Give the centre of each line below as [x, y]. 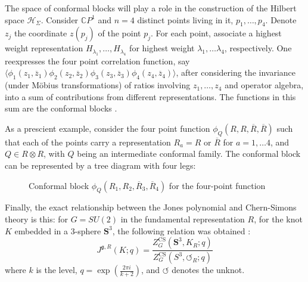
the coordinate [41, 33]
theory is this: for [37, 219]
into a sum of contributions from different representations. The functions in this [150, 96]
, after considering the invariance [236, 72]
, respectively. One [258, 48]
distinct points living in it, [185, 19]
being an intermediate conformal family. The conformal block [189, 154]
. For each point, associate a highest [216, 33]
